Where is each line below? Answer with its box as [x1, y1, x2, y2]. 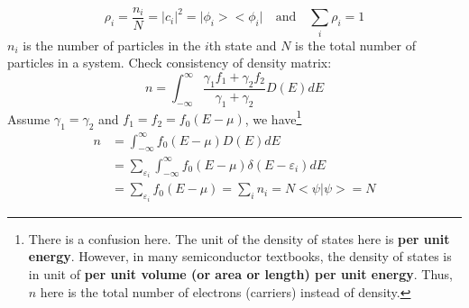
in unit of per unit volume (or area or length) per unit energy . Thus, [28, 265, 453, 284]
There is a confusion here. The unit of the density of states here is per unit [28, 229, 450, 248]
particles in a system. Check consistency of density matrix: [7, 53, 332, 72]
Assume [7, 109, 51, 128]
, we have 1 [244, 106, 302, 128]
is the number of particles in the [23, 35, 201, 54]
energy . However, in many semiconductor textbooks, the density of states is [28, 247, 452, 266]
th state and [208, 35, 277, 54]
